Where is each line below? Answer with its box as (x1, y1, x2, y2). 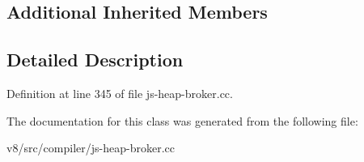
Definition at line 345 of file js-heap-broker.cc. (6, 84, 233, 101)
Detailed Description (6, 47, 184, 72)
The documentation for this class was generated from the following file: (6, 112, 358, 129)
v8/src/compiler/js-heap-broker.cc (6, 139, 175, 156)
